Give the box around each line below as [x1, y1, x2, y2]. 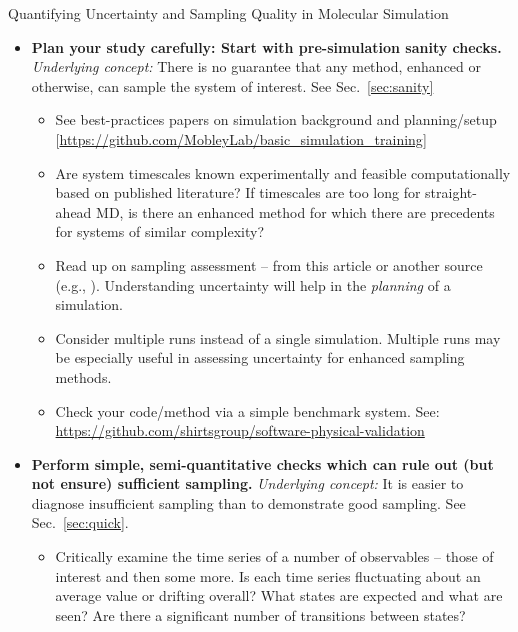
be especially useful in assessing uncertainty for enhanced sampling [55, 347, 465, 368]
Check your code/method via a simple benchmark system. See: [55, 400, 440, 421]
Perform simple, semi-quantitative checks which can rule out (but [31, 453, 494, 474]
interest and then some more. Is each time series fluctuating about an [55, 565, 481, 586]
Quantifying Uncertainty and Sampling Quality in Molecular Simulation [8, 3, 449, 23]
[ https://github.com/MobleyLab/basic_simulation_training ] [55, 128, 427, 149]
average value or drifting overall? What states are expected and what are [55, 585, 503, 606]
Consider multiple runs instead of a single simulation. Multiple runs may [55, 327, 501, 348]
